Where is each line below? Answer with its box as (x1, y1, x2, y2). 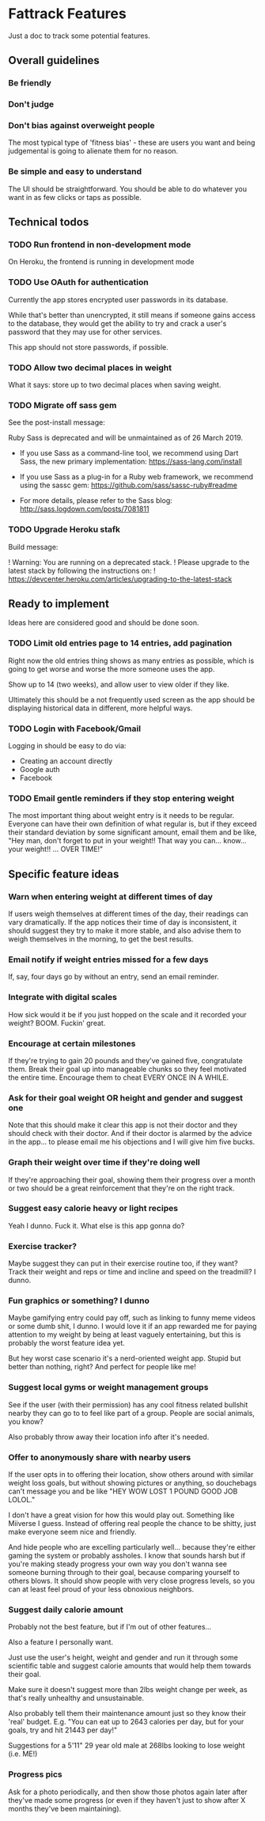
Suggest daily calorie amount (8, 1603, 124, 1615)
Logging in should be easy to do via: (8, 741, 127, 751)
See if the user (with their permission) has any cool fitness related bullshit (8, 1399, 248, 1409)
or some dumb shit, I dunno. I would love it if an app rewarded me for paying (8, 1322, 257, 1331)
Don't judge (8, 99, 55, 110)
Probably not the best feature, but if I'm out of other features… (8, 1622, 212, 1632)
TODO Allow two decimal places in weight (8, 362, 172, 373)
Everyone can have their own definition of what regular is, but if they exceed (8, 820, 257, 829)
